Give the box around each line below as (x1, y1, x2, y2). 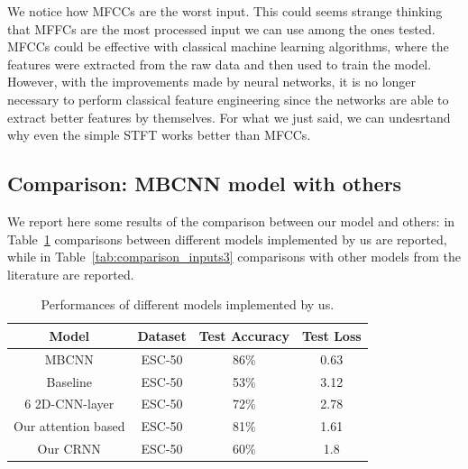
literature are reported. (7, 264, 134, 283)
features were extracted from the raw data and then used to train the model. (7, 54, 432, 73)
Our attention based (14, 417, 125, 436)
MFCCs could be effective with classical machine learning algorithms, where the (7, 37, 449, 56)
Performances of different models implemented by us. (41, 295, 335, 314)
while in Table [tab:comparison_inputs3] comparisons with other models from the (7, 247, 462, 266)
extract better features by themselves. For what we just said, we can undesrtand (7, 107, 451, 126)
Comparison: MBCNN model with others (7, 170, 402, 198)
